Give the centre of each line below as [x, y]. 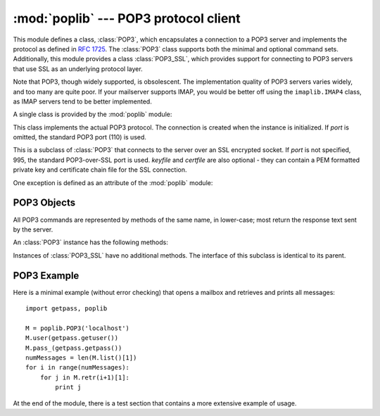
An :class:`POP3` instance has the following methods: [90, 242]
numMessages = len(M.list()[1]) [81, 358]
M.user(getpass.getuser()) [72, 338]
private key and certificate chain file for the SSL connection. [100, 170]
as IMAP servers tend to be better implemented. [83, 101]
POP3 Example [46, 276]
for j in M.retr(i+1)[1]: [85, 377]
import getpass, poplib [66, 309]
